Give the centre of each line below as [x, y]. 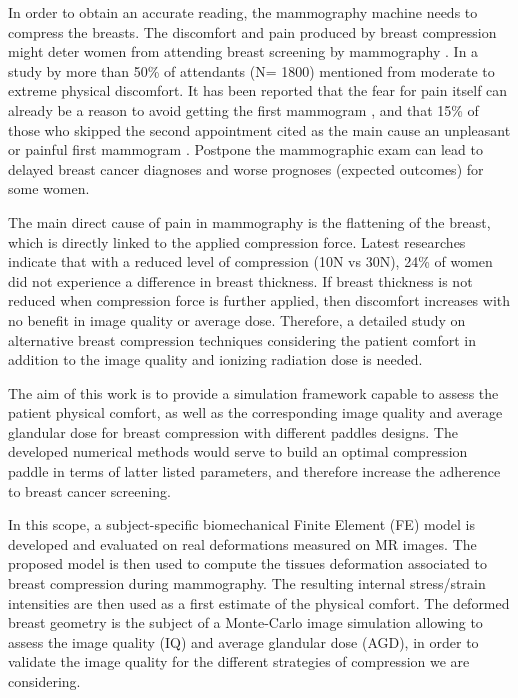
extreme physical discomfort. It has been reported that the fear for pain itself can [258, 90]
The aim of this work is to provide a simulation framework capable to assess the [253, 392]
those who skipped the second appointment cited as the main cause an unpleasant [259, 129]
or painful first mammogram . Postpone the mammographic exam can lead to [245, 149]
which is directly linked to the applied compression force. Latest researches [237, 241]
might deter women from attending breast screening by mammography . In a [243, 51]
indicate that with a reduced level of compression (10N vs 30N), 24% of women [250, 261]
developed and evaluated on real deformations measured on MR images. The [242, 543]
